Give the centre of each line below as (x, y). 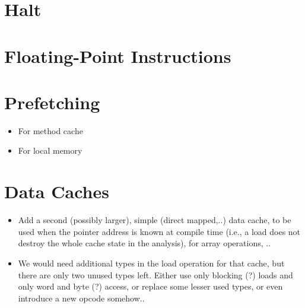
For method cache (50, 130)
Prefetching (52, 102)
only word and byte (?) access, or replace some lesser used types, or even (150, 286)
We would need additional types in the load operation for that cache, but (151, 263)
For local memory (50, 150)
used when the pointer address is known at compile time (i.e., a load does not (159, 231)
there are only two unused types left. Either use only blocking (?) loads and (155, 274)
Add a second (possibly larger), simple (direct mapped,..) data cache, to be (155, 220)
